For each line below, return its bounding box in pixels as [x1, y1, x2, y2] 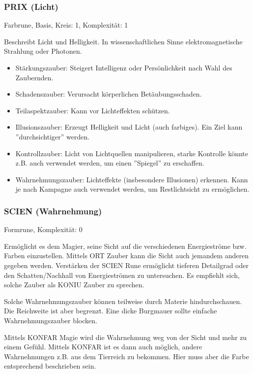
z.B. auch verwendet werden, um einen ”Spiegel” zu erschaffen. [15, 158, 204, 168]
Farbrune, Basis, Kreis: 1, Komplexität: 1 [4, 20, 128, 30]
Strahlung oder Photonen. [4, 46, 82, 56]
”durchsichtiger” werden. [15, 131, 90, 141]
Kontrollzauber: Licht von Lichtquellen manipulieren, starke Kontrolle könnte [15, 148, 248, 158]
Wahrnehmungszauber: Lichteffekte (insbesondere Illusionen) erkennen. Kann [15, 174, 248, 184]
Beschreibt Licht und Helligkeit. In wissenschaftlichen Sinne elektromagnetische [4, 36, 243, 46]
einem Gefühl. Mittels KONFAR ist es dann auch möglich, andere [4, 341, 202, 352]
